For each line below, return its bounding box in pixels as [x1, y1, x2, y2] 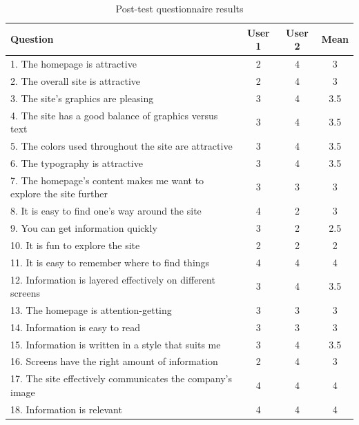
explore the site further [10, 186, 108, 201]
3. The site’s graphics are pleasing [10, 90, 154, 105]
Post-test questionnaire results [115, 1, 244, 15]
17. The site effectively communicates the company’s [10, 371, 232, 386]
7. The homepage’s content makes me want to [10, 172, 204, 187]
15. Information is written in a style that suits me [10, 337, 221, 351]
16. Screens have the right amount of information [10, 354, 218, 368]
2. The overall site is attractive [10, 73, 141, 88]
